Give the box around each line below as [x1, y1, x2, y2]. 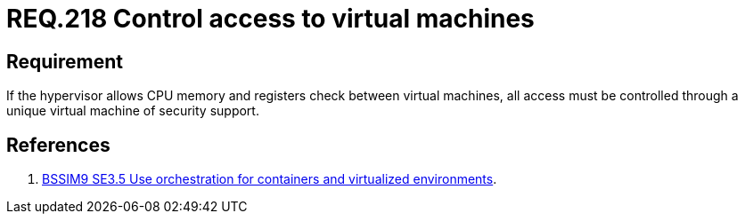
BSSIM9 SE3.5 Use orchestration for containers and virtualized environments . [42, 171, 497, 187]
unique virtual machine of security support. [6, 103, 259, 119]
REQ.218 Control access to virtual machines [6, 4, 535, 34]
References [6, 133, 111, 156]
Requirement [6, 50, 124, 73]
